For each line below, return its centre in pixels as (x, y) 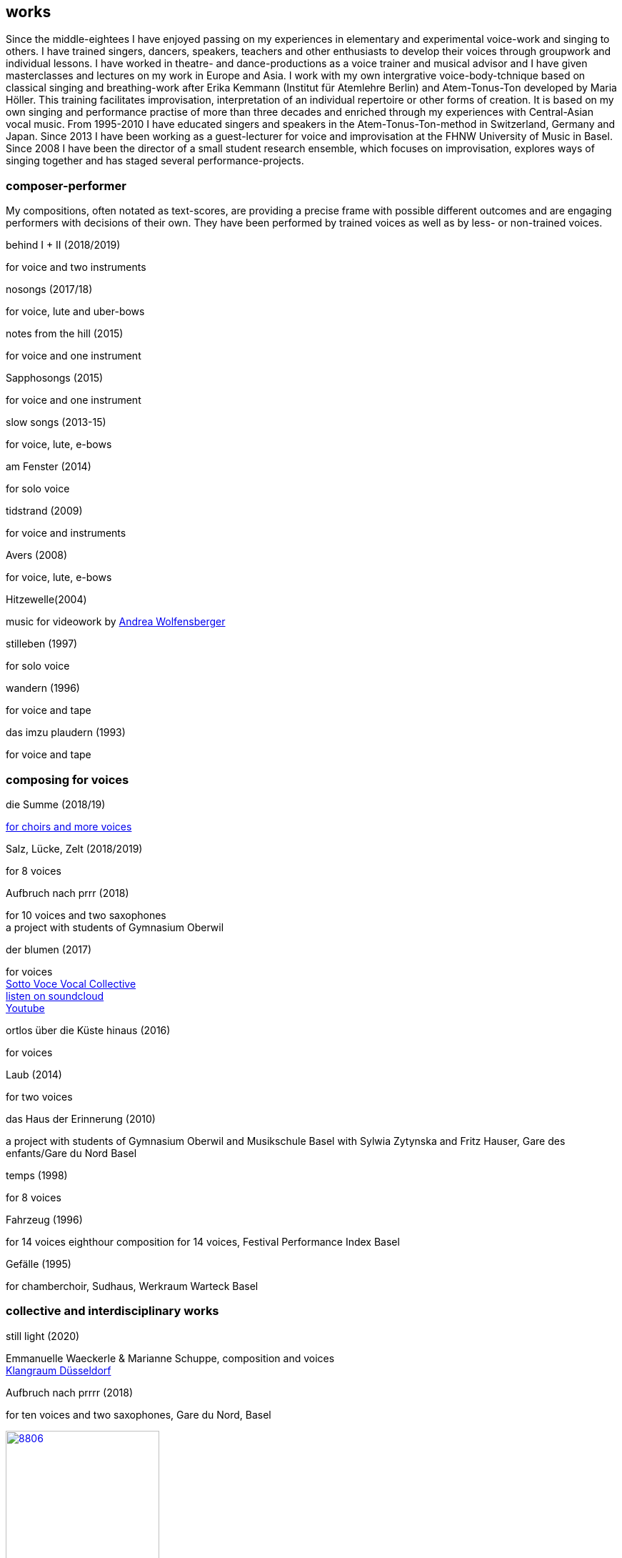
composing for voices (67, 779)
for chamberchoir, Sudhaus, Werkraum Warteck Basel (132, 1286)
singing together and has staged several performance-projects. (155, 161)
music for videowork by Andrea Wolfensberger (116, 622)
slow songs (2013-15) (56, 422)
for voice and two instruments (76, 267)
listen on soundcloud (55, 996)
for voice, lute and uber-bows (75, 312)
